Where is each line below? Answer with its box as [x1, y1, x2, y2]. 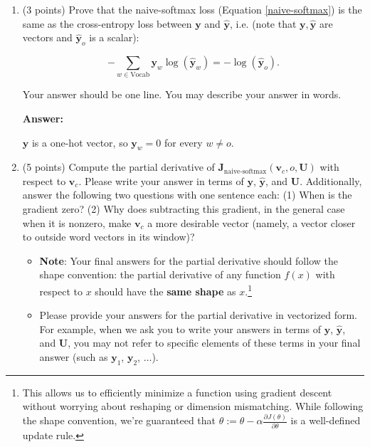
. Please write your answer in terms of [78, 173, 244, 188]
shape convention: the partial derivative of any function [39, 267, 281, 282]
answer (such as [39, 349, 108, 364]
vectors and [22, 30, 73, 45]
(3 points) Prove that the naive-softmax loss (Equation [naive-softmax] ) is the [22, 2, 362, 16]
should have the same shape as [95, 283, 236, 298]
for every [164, 135, 203, 149]
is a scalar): [89, 30, 139, 45]
